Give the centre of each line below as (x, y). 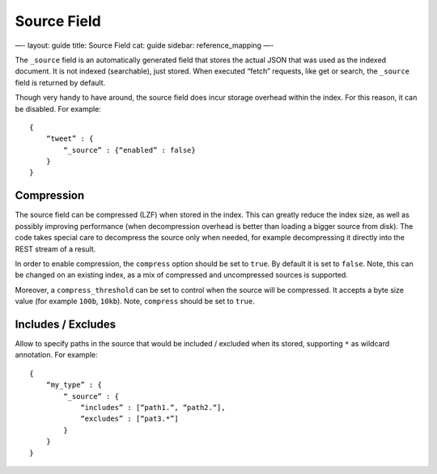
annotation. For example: (57, 355)
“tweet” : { (70, 139)
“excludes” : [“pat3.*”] (130, 419)
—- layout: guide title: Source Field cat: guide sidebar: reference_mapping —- (144, 45)
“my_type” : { (74, 385)
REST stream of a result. (55, 249)
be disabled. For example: (58, 108)
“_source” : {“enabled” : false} (129, 150)
